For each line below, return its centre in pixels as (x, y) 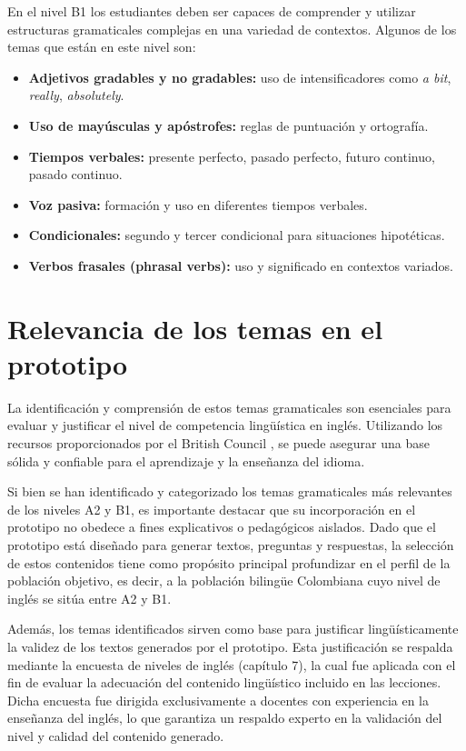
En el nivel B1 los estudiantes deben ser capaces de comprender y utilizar (212, 11)
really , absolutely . (76, 95)
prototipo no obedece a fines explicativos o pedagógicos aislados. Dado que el (222, 527)
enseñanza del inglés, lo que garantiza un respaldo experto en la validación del (225, 718)
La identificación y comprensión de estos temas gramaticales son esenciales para (229, 407)
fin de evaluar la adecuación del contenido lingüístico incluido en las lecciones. (224, 682)
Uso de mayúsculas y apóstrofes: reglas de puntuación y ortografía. (228, 125)
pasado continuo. (75, 174)
